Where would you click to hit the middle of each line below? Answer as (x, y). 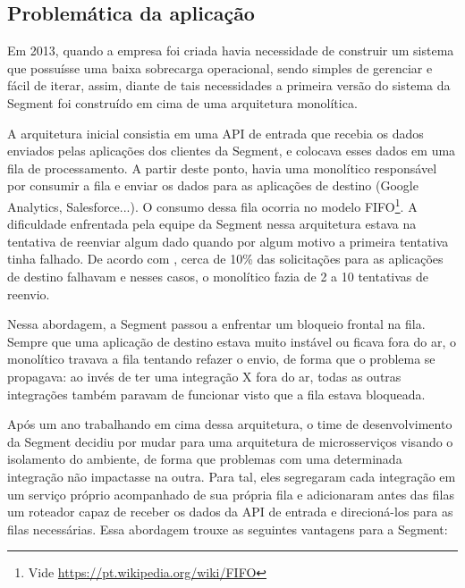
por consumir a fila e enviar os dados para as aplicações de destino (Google (213, 185)
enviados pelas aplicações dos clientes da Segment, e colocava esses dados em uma (232, 151)
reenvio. (29, 294)
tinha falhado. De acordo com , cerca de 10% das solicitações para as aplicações (225, 259)
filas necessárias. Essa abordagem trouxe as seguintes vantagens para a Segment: (228, 529)
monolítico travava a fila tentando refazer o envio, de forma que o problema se (221, 359)
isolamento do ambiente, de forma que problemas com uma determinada (205, 459)
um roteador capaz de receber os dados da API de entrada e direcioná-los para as (230, 512)
